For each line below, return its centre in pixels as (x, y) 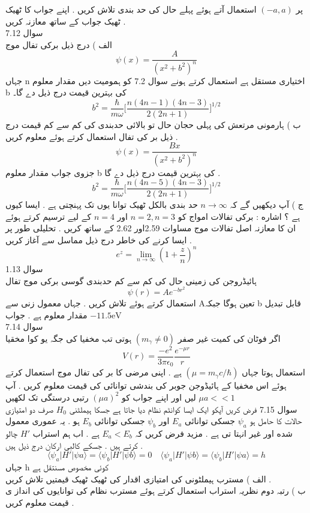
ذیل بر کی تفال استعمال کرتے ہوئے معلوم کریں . (92, 136)
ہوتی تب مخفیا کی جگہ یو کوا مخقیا (69, 338)
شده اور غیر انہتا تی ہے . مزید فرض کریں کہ (214, 433)
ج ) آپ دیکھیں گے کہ (267, 205)
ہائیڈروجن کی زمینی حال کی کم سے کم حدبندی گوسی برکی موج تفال (131, 280)
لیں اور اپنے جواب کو (159, 397)
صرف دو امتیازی (30, 409)
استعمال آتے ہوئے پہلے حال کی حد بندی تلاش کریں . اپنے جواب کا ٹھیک (131, 9)
